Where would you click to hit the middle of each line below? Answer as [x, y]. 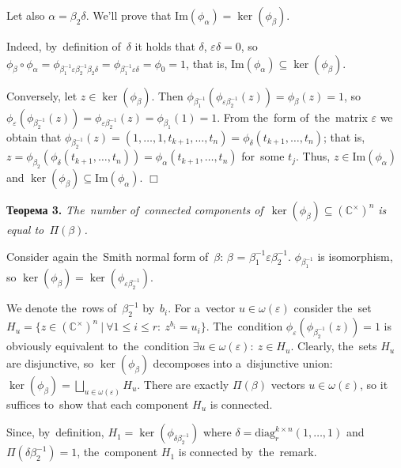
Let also [26, 15]
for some [263, 156]
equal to [25, 230]
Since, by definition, [55, 432]
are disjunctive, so [50, 362]
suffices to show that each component [98, 404]
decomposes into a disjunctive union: [243, 362]
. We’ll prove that [129, 15]
